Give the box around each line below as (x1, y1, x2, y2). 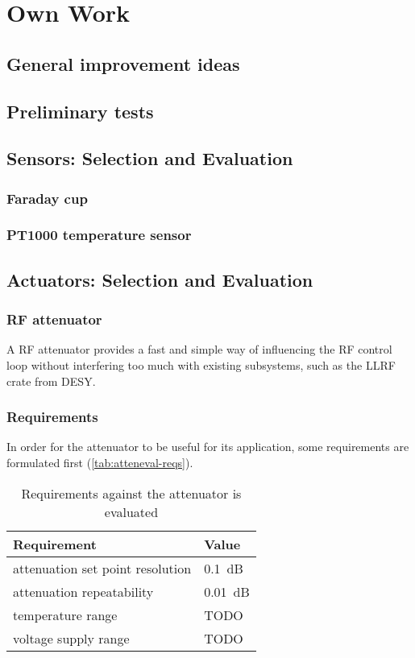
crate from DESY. (6, 372, 96, 389)
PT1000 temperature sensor (6, 225, 192, 245)
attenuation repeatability (13, 581, 154, 601)
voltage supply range (13, 628, 130, 648)
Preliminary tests (6, 98, 154, 123)
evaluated (104, 502, 159, 521)
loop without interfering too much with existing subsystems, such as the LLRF (6, 357, 396, 373)
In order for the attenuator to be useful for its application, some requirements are (6, 438, 409, 455)
